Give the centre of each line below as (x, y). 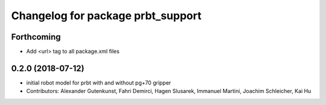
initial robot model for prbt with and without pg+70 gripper (99, 82)
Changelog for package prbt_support (106, 16)
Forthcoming (36, 37)
